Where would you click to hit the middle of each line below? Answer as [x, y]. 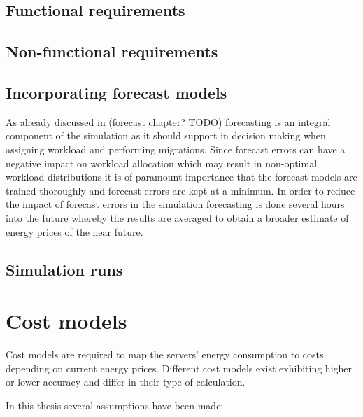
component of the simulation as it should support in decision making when [166, 135]
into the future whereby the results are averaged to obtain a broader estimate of [177, 217]
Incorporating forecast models [116, 92]
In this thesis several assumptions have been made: [115, 405]
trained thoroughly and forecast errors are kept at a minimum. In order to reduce [180, 190]
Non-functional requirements [112, 51]
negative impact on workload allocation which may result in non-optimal [162, 163]
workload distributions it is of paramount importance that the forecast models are [181, 177]
